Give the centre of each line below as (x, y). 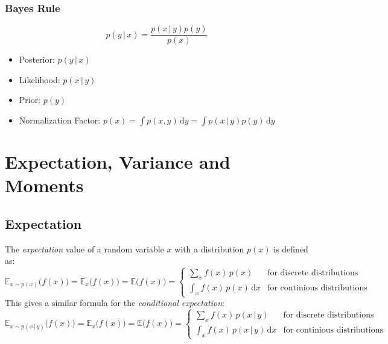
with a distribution (209, 249)
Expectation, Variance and (118, 162)
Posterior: (37, 59)
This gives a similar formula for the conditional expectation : (115, 303)
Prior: (30, 100)
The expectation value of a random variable (84, 249)
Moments (44, 185)
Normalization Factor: (60, 120)
